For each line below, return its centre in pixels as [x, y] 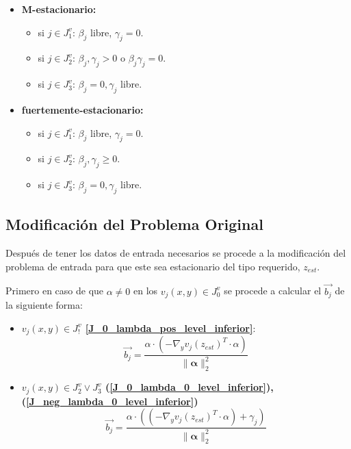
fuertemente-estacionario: [82, 109]
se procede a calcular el [273, 291]
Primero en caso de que [55, 291]
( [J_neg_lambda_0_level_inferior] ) [110, 401]
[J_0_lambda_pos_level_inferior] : [170, 328]
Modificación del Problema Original [134, 224]
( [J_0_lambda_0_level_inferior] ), [189, 387]
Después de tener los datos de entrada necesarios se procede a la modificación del [176, 253]
